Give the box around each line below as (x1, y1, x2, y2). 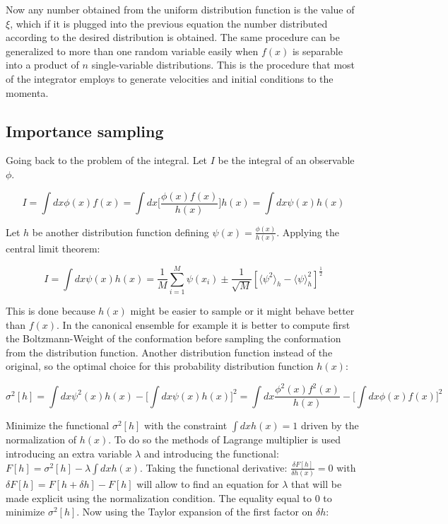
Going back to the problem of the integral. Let (6, 153, 208, 168)
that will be (290, 477, 342, 491)
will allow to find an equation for (136, 477, 279, 491)
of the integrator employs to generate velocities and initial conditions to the (6, 71, 334, 86)
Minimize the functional (6, 418, 110, 433)
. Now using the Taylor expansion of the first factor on (76, 504, 313, 519)
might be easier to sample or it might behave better (130, 303, 355, 318)
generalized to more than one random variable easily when (6, 43, 259, 58)
